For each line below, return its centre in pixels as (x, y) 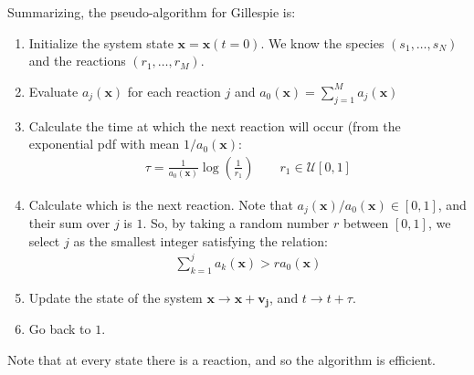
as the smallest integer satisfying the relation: (200, 240)
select (44, 240)
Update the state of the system (116, 297)
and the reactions (77, 61)
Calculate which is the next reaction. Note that (161, 204)
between (366, 223)
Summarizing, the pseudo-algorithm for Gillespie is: (152, 12)
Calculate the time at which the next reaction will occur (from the (215, 125)
